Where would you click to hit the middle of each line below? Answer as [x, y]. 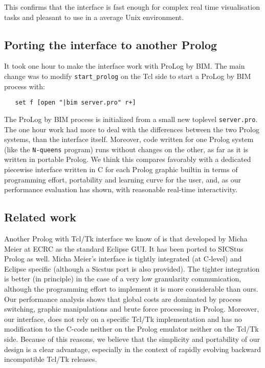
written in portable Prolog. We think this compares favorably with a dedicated [128, 159]
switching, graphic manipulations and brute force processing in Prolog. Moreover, [132, 309]
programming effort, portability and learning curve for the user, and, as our [123, 179]
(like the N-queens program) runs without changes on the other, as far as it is [126, 149]
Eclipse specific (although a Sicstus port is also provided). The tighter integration [132, 268]
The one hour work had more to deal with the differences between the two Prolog [132, 129]
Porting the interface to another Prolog [111, 44]
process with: [25, 86]
